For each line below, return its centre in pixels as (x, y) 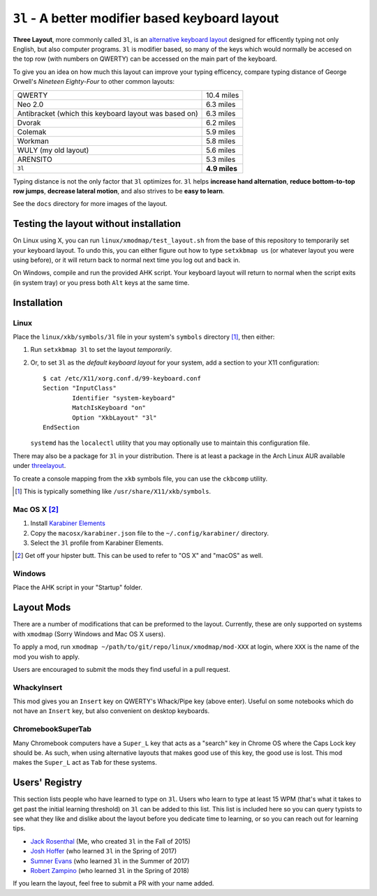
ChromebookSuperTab (52, 729)
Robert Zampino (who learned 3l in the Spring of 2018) (110, 871)
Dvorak (29, 122)
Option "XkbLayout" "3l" (114, 418)
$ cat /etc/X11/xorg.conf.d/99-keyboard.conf (122, 379)
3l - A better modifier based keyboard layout (146, 18)
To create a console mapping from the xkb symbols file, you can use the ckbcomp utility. (140, 478)
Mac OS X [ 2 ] (36, 509)
